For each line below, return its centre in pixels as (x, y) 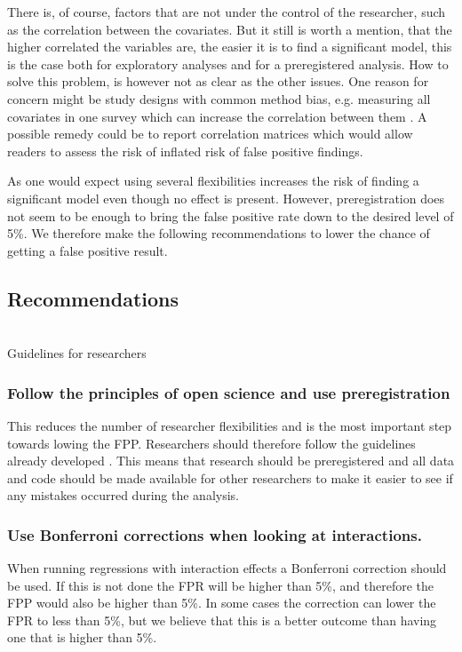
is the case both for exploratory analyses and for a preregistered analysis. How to (228, 64)
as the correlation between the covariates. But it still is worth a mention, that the (230, 29)
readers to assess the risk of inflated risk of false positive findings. (185, 151)
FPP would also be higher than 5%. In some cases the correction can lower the (222, 603)
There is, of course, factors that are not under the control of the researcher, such (227, 12)
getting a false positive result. (88, 250)
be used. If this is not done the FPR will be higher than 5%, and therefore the (221, 585)
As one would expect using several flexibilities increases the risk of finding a (213, 181)
